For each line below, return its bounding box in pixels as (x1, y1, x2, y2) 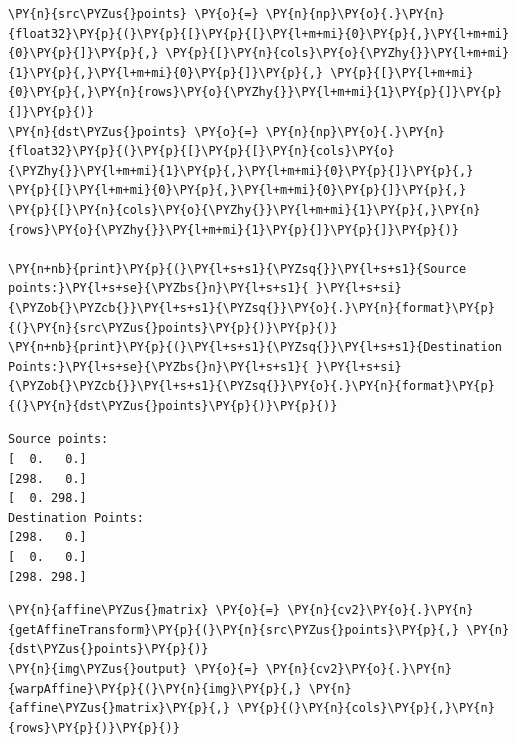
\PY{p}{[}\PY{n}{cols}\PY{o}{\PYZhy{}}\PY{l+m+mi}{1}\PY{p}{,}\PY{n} (8, 202, 481, 217)
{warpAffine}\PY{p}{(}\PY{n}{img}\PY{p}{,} (8, 681, 302, 696)
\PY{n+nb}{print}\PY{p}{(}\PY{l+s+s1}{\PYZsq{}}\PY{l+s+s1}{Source (8, 261, 467, 276)
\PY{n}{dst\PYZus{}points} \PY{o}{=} (8, 124, 259, 139)
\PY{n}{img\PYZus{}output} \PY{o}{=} (8, 662, 259, 676)
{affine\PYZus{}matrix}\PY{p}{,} (8, 701, 230, 716)
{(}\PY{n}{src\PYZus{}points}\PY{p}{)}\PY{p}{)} (8, 320, 338, 335)
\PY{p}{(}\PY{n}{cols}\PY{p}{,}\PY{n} (237, 701, 495, 716)
